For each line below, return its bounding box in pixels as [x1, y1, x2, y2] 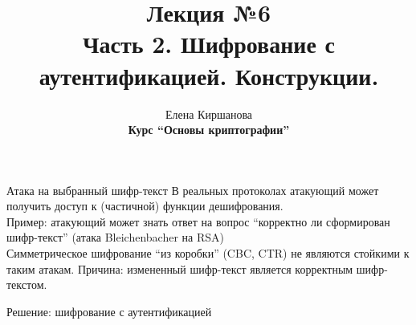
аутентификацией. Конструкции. [39, 59, 379, 91]
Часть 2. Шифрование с [82, 27, 336, 60]
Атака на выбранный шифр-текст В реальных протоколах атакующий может [6, 181, 379, 198]
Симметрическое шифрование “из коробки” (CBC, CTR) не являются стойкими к [6, 245, 410, 262]
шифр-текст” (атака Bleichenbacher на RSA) [6, 229, 224, 246]
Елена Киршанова [165, 105, 253, 122]
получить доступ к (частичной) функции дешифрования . [6, 197, 283, 214]
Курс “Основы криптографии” [128, 121, 290, 138]
